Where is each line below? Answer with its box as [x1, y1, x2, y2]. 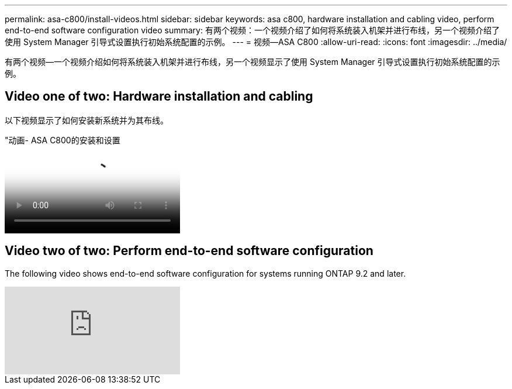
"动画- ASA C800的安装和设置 [5, 135, 120, 145]
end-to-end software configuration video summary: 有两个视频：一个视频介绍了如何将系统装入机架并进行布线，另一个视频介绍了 [5, 25, 500, 35]
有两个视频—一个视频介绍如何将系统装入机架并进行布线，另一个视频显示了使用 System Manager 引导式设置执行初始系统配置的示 [5, 57, 500, 67]
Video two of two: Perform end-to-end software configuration [5, 243, 373, 259]
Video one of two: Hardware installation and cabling [5, 89, 313, 104]
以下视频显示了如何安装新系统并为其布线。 [5, 115, 168, 125]
